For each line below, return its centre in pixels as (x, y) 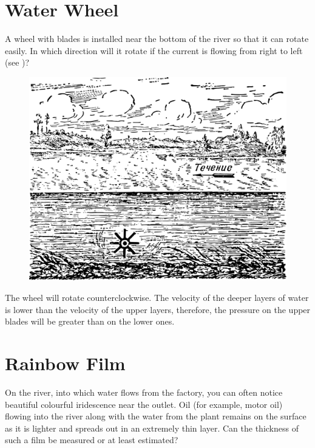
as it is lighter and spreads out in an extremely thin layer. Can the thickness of (152, 428)
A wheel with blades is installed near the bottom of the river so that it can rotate (157, 39)
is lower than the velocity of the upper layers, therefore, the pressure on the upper (158, 309)
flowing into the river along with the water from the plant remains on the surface (156, 416)
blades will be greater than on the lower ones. (90, 321)
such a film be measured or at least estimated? (92, 440)
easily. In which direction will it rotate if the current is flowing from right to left (154, 50)
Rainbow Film (65, 363)
